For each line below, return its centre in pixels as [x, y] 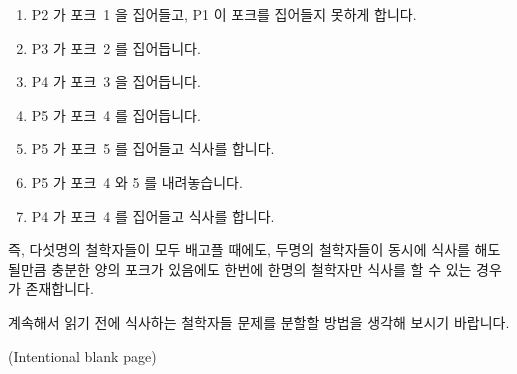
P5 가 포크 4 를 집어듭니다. [116, 114]
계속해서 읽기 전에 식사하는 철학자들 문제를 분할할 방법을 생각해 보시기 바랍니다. [259, 321]
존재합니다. [59, 288]
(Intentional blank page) [82, 355]
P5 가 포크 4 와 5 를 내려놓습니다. [137, 181]
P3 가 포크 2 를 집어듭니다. [116, 47]
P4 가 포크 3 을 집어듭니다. [116, 81]
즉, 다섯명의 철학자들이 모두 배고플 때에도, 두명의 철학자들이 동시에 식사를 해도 [254, 249]
